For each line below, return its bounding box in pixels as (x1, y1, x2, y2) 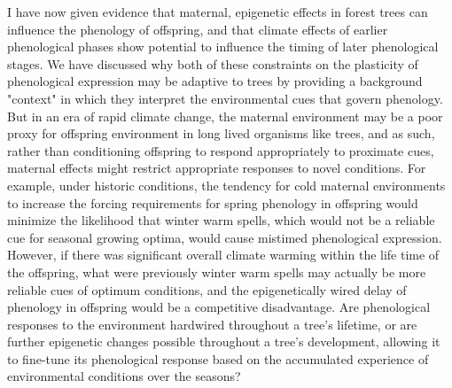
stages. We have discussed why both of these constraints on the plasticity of (7, 54, 418, 73)
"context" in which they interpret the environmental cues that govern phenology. (7, 89, 443, 107)
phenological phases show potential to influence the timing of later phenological (7, 37, 439, 56)
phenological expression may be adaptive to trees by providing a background (7, 72, 423, 90)
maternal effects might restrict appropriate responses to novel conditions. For (7, 159, 426, 177)
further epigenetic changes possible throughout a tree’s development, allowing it (7, 332, 440, 351)
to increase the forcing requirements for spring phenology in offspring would (7, 193, 418, 212)
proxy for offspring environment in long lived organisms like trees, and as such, (7, 124, 435, 143)
